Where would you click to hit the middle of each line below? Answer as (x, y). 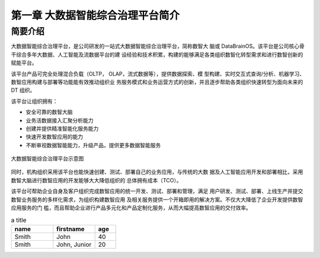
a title (19, 220)
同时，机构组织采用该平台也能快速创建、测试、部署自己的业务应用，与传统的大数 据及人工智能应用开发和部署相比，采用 (157, 172)
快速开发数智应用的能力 (54, 137)
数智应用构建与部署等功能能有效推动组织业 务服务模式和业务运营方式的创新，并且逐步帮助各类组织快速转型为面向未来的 (157, 82)
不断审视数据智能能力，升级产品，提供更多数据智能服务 (93, 145)
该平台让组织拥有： (34, 101)
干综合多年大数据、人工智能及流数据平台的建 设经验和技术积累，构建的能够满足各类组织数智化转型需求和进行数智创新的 (157, 54)
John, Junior (74, 244)
